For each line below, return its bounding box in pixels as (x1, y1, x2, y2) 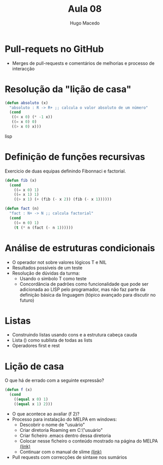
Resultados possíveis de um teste (12, 264, 83, 271)
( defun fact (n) (5, 206, 39, 211)
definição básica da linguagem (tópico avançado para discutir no (19, 291, 156, 298)
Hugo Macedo (70, 20, 100, 26)
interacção (12, 65, 35, 71)
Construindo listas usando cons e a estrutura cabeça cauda (12, 332, 138, 338)
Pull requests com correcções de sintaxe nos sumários (12, 454, 127, 460)
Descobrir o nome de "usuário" (19, 422, 85, 428)
